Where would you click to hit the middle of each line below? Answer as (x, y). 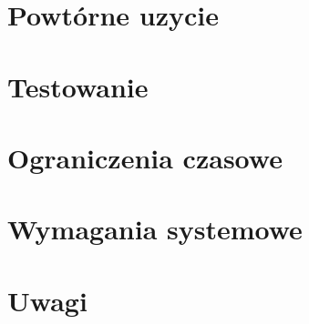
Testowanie (78, 86)
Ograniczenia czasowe (145, 157)
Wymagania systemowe (155, 229)
